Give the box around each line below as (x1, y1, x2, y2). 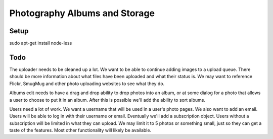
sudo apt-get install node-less (9, 40, 72, 46)
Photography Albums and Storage (9, 8, 155, 19)
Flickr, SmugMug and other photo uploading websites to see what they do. (9, 81, 165, 87)
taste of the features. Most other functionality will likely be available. (9, 127, 152, 133)
